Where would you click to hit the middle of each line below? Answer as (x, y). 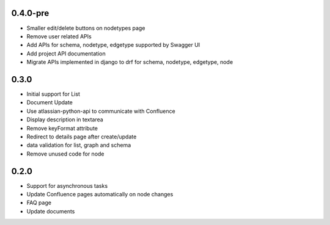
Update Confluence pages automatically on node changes (100, 195)
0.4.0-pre (30, 13)
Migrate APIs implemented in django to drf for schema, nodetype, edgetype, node (130, 62)
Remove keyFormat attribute (62, 128)
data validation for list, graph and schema (79, 145)
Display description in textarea (65, 120)
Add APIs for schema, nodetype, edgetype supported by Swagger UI (113, 45)
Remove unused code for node (65, 154)
